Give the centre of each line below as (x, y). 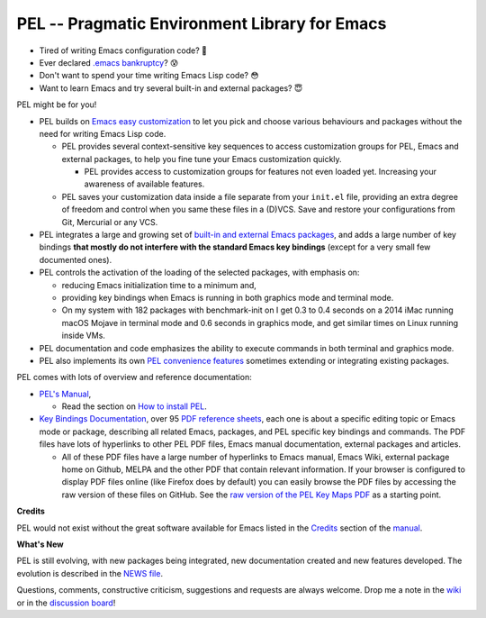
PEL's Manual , (65, 394)
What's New (40, 544)
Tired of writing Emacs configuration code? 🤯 (123, 50)
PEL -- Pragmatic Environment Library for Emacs (202, 23)
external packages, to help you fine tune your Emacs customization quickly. (202, 159)
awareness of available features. (144, 184)
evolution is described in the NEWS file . (90, 573)
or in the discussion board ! (66, 603)
